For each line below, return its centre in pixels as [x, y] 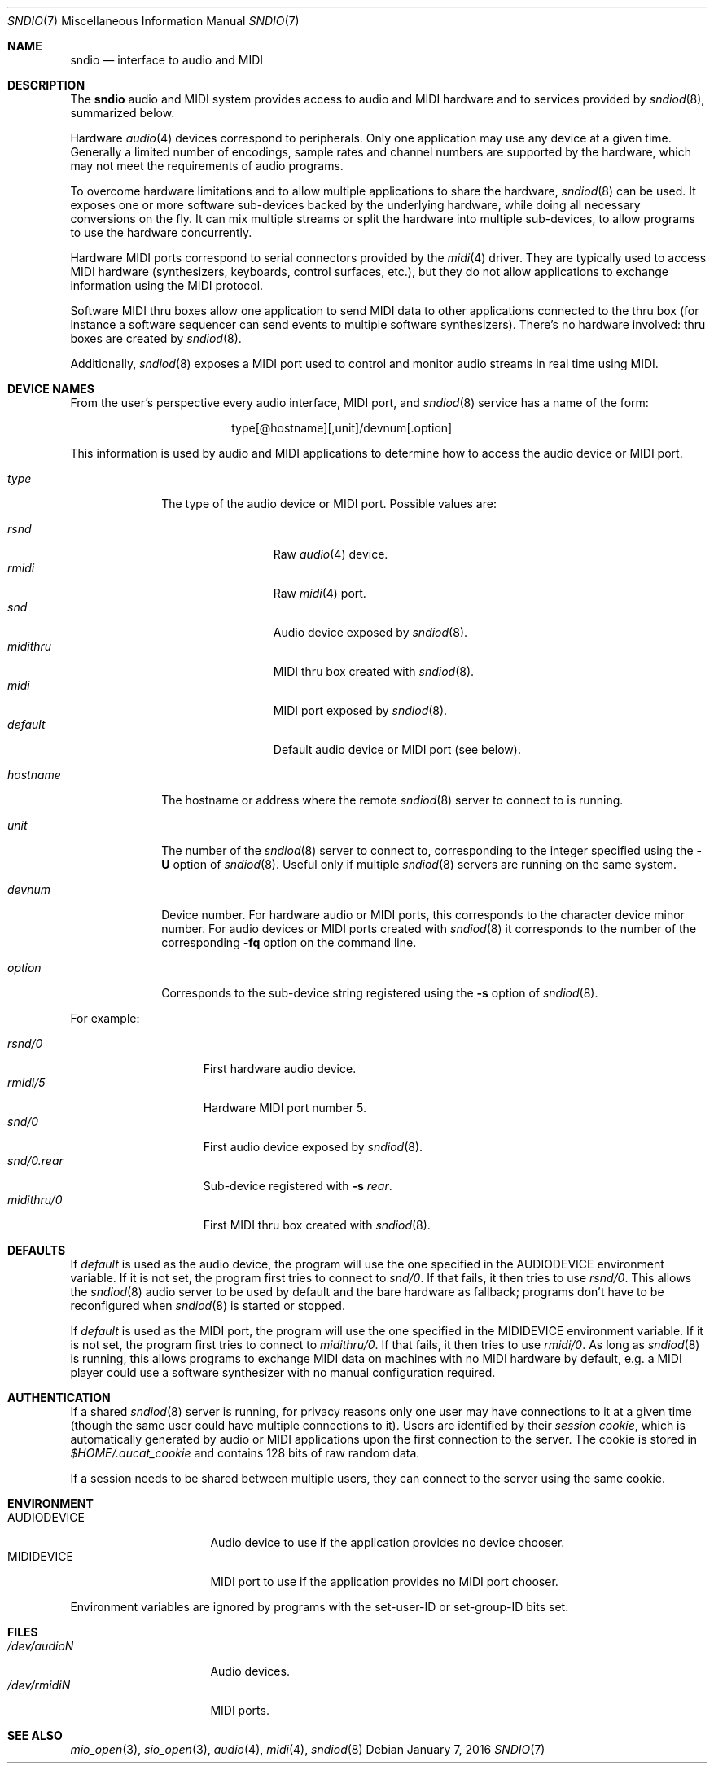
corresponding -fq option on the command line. [289, 942]
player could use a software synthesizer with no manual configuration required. [283, 1372]
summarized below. [123, 113]
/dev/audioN [41, 1646]
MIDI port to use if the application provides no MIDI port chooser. [384, 1582]
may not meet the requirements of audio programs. [207, 166]
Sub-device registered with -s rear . [298, 1186]
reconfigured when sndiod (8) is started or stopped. [208, 1306]
